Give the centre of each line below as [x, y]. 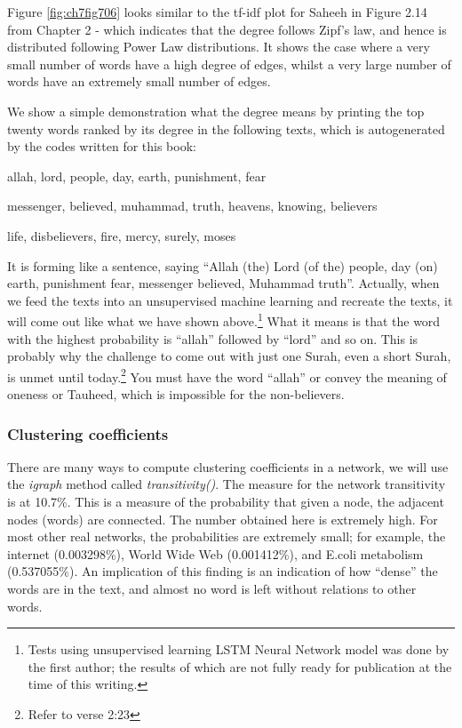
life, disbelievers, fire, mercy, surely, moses [122, 235]
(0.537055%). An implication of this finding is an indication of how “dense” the [223, 571]
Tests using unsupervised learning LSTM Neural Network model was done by [239, 649]
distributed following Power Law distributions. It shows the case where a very [219, 47]
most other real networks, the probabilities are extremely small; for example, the [227, 536]
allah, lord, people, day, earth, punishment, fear [137, 176]
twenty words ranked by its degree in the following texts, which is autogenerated [226, 128]
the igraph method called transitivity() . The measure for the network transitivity [227, 484]
